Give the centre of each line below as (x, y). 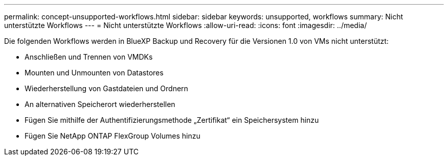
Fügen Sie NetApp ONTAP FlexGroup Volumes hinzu (113, 136)
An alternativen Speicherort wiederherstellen (100, 104)
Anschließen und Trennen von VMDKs (89, 57)
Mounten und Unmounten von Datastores (94, 73)
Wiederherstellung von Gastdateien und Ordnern (106, 88)
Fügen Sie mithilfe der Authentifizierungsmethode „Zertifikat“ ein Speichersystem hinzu (172, 120)
